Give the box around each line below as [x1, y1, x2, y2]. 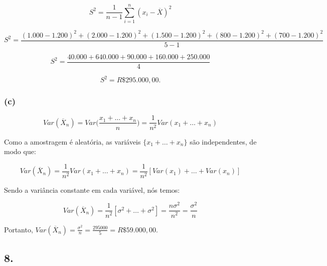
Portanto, [4, 224, 33, 234]
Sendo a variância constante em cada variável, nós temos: [4, 184, 180, 195]
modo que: [4, 146, 36, 157]
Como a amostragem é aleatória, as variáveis [4, 136, 141, 147]
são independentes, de [190, 136, 257, 147]
